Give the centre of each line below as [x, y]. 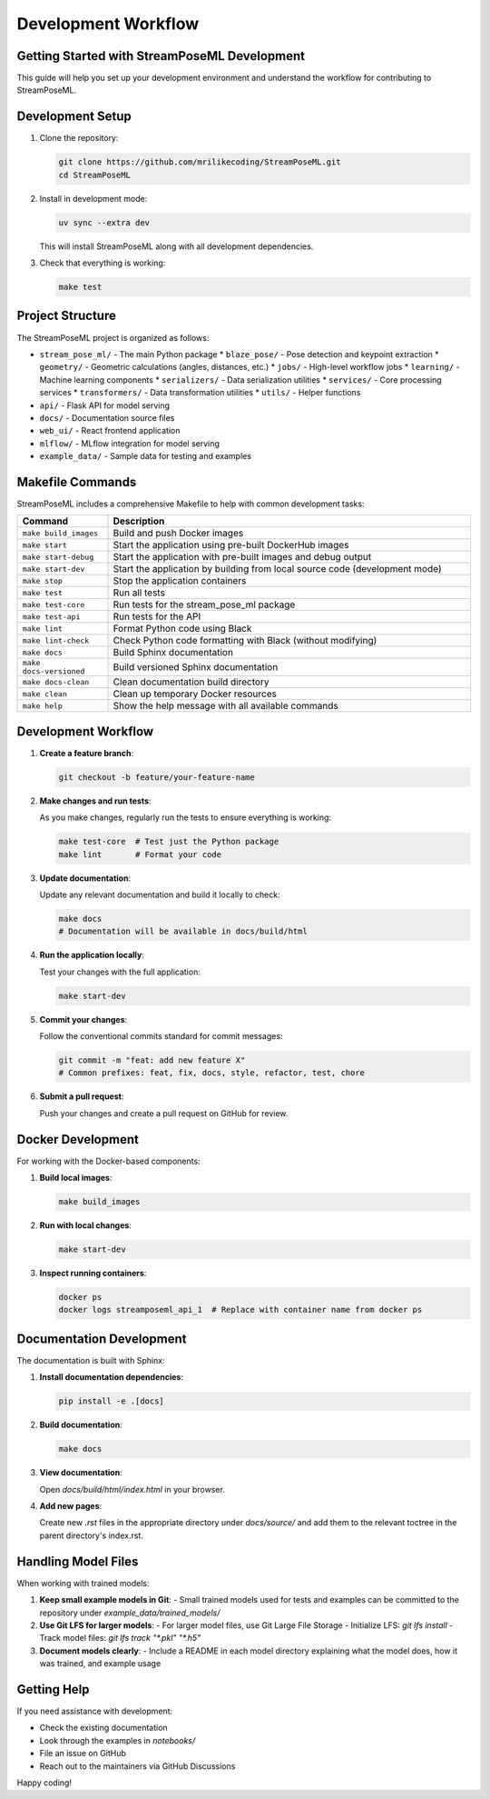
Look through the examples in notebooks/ [118, 1740]
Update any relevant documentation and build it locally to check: [160, 895]
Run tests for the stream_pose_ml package [204, 605]
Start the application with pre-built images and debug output [242, 557]
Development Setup [74, 117]
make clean [45, 694]
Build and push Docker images [178, 534]
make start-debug [58, 557]
